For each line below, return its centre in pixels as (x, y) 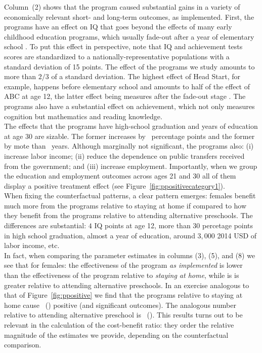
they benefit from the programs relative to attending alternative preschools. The (128, 215)
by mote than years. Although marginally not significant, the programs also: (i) (129, 146)
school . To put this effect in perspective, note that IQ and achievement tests (123, 46)
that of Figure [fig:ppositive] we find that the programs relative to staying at (123, 295)
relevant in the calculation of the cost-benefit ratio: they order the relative (119, 325)
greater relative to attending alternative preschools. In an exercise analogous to (127, 285)
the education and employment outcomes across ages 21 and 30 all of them (120, 176)
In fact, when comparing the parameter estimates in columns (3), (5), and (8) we (130, 255)
